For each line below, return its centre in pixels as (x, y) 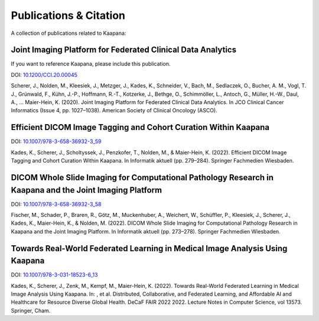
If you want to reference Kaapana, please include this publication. (91, 64)
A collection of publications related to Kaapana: (69, 33)
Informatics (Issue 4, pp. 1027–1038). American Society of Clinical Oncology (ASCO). (114, 111)
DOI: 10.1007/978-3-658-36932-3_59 (56, 141)
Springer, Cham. (31, 310)
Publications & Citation (68, 15)
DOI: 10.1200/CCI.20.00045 (44, 74)
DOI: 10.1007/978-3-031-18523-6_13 (54, 275)
